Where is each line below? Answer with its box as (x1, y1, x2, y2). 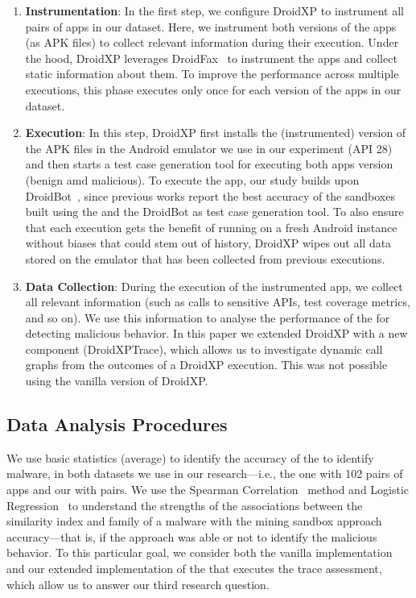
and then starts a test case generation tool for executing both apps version (25, 156, 393, 172)
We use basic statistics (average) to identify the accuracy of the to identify (6, 449, 374, 466)
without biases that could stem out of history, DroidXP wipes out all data (25, 235, 392, 251)
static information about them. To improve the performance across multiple (25, 65, 399, 82)
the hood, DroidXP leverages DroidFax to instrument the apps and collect (25, 49, 397, 66)
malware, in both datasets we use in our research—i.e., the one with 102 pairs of (6, 465, 403, 482)
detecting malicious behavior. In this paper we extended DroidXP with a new (25, 325, 408, 342)
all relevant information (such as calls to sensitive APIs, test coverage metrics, (25, 293, 410, 310)
